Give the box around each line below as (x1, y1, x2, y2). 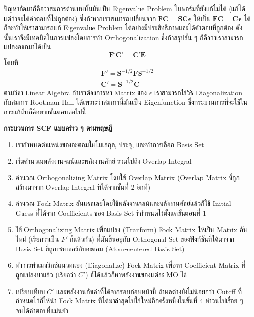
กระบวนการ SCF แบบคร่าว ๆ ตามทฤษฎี (4, 123, 112, 133)
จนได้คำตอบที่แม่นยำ (15, 305, 68, 315)
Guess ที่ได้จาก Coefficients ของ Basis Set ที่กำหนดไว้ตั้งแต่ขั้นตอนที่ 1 (15, 207, 207, 218)
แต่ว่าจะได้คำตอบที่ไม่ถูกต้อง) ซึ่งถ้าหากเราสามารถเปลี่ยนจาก (4, 13, 156, 23)
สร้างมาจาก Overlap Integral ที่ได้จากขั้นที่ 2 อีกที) (15, 181, 151, 192)
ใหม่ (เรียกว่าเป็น (15, 234, 59, 244)
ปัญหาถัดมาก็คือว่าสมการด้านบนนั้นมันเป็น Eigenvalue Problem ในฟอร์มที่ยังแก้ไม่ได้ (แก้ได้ (4, 3, 245, 13)
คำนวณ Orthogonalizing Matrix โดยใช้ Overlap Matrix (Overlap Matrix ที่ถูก (15, 172, 240, 182)
